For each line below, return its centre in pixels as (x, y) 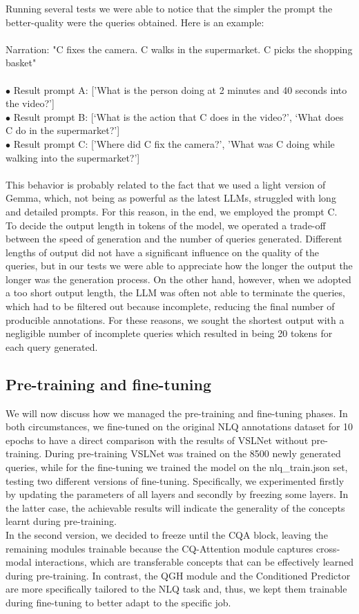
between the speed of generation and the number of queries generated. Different (174, 239)
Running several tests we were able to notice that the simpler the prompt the (169, 8)
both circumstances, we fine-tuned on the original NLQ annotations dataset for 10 (179, 426)
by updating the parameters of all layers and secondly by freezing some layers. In (177, 494)
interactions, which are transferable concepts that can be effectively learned (194, 562)
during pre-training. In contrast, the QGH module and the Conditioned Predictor (178, 575)
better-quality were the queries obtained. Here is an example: (135, 22)
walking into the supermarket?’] (73, 157)
